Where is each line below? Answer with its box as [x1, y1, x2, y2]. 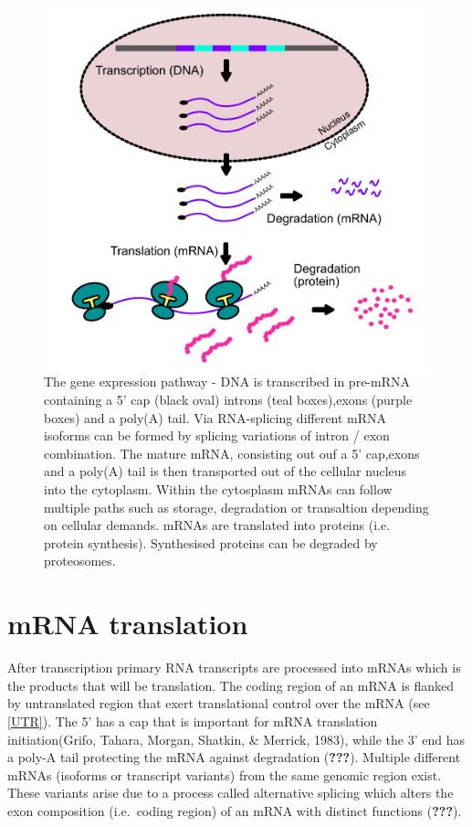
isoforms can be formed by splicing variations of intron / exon [44, 426, 390, 445]
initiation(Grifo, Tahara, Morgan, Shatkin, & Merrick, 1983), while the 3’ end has [7, 729, 465, 748]
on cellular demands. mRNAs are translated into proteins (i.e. [44, 515, 391, 535]
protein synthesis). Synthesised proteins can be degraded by [44, 533, 378, 552]
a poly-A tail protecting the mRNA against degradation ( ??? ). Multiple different [7, 747, 461, 767]
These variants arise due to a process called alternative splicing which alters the [7, 783, 454, 802]
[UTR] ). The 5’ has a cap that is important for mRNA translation [7, 711, 378, 730]
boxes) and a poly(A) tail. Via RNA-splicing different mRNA [44, 408, 387, 427]
